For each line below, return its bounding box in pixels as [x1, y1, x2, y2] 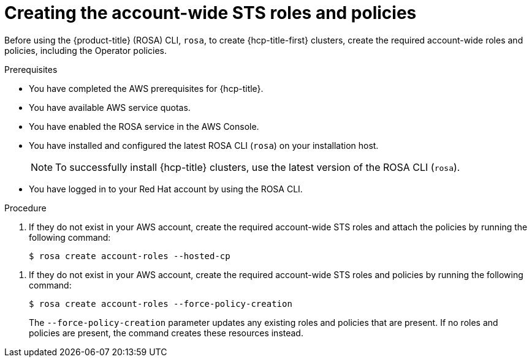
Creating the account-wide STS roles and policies [4, 2, 417, 23]
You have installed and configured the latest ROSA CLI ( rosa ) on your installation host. [29, 140, 379, 151]
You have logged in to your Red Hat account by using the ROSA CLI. [29, 183, 303, 194]
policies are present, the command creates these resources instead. [29, 327, 303, 338]
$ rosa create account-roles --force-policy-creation [29, 298, 292, 309]
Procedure [4, 202, 47, 213]
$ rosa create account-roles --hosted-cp [29, 251, 230, 261]
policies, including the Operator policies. [4, 45, 167, 56]
